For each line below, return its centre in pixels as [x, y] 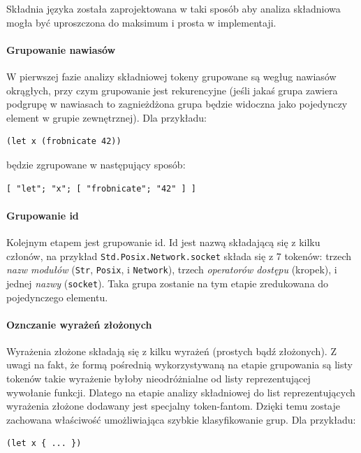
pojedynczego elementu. [57, 297]
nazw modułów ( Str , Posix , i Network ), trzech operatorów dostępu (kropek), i [172, 269]
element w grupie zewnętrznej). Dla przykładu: [106, 117]
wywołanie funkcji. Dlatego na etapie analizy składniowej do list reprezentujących [181, 392]
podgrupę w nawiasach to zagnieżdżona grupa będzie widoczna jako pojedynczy [177, 104]
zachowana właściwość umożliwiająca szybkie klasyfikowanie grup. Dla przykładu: [181, 419]
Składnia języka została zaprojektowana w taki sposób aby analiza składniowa [174, 8]
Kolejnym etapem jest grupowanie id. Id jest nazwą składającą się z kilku [163, 242]
